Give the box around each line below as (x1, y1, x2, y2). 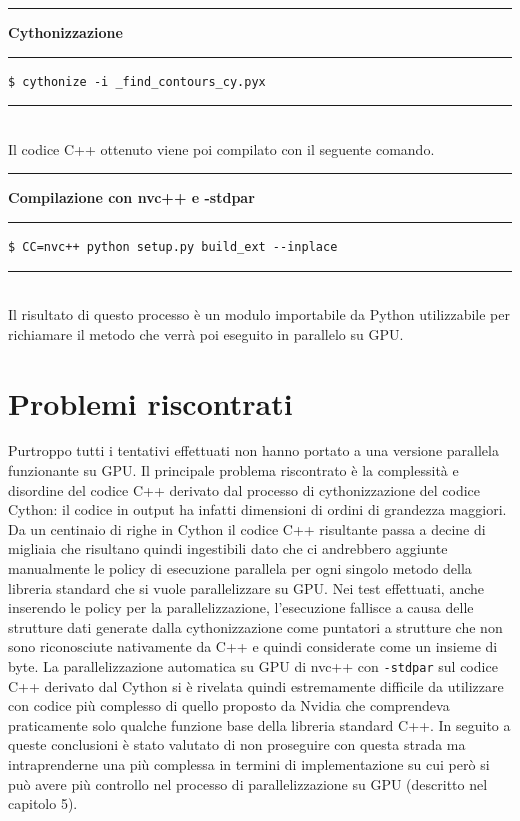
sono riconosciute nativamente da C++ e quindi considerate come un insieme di (8, 636, 498, 657)
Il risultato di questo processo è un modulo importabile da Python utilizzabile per (8, 304, 510, 325)
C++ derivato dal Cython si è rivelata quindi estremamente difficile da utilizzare (8, 675, 504, 696)
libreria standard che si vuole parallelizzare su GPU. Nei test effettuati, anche (8, 577, 484, 598)
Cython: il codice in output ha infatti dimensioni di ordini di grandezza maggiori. (8, 499, 507, 520)
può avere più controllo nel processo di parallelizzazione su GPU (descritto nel (8, 773, 488, 794)
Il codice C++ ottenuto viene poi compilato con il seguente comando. (8, 138, 435, 159)
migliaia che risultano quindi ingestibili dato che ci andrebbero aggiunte (8, 538, 448, 559)
